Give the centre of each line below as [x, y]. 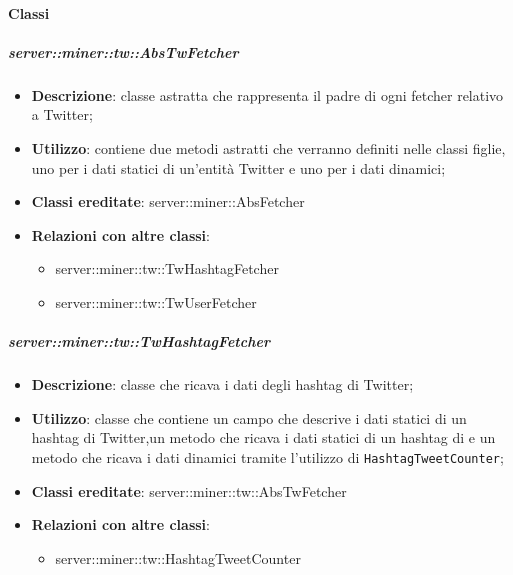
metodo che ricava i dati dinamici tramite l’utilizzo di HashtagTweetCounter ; [267, 456]
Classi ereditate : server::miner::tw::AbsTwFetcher [189, 490]
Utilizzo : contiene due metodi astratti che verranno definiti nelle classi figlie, [268, 147]
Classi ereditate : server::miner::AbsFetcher [168, 201]
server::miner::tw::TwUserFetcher [156, 301]
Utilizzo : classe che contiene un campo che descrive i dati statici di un [249, 417]
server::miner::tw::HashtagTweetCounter [178, 557]
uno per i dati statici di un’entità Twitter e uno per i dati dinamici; [238, 167]
